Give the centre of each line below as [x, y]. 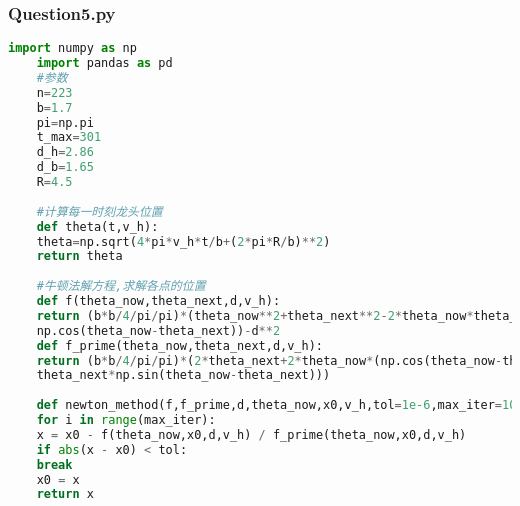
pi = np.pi [65, 122]
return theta [79, 256]
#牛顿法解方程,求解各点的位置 [121, 286]
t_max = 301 [69, 137]
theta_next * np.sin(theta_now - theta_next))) [183, 375]
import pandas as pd [104, 63]
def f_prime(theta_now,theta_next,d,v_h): [179, 345]
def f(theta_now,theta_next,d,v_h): [158, 301]
